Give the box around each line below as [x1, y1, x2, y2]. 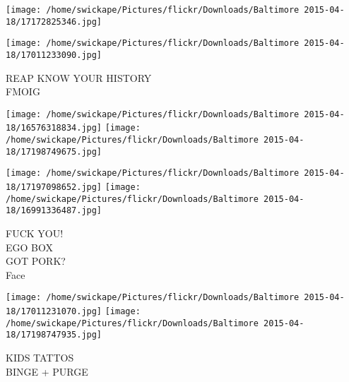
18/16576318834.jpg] [6, 123, 102, 133]
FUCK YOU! [6, 226, 64, 241]
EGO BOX [6, 239, 53, 254]
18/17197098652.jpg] [6, 182, 102, 193]
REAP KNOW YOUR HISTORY [6, 70, 152, 85]
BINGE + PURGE [6, 364, 88, 378]
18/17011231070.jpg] [6, 306, 102, 317]
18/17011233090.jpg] [6, 49, 102, 60]
